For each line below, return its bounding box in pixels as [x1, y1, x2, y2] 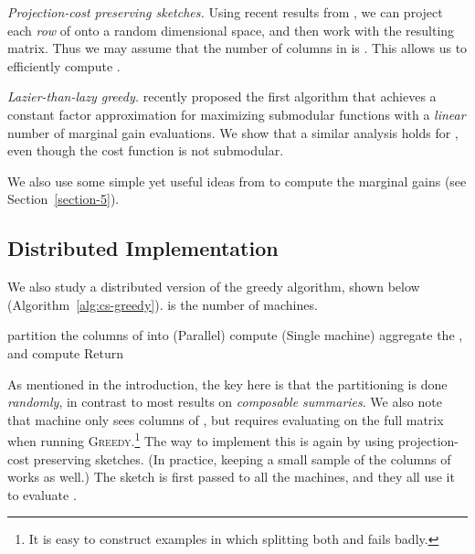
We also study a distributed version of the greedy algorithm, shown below [7, 277, 420, 296]
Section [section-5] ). [7, 189, 120, 208]
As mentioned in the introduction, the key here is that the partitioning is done [7, 374, 448, 393]
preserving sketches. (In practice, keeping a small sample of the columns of [33, 449, 451, 468]
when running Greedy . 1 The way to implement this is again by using [7, 429, 395, 450]
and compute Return [7, 343, 124, 362]
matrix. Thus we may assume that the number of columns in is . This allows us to [7, 38, 468, 58]
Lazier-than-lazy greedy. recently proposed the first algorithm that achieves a [7, 87, 437, 106]
